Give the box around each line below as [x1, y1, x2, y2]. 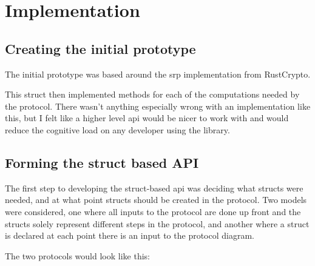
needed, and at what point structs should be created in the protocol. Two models [5, 193, 307, 206]
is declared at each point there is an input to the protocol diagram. [5, 229, 254, 242]
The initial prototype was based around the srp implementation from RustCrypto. [5, 67, 311, 80]
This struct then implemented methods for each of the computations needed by [5, 88, 300, 101]
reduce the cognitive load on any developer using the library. [5, 123, 230, 136]
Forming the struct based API [5, 153, 199, 171]
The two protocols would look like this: [5, 249, 150, 262]
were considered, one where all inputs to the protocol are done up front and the [5, 205, 301, 218]
